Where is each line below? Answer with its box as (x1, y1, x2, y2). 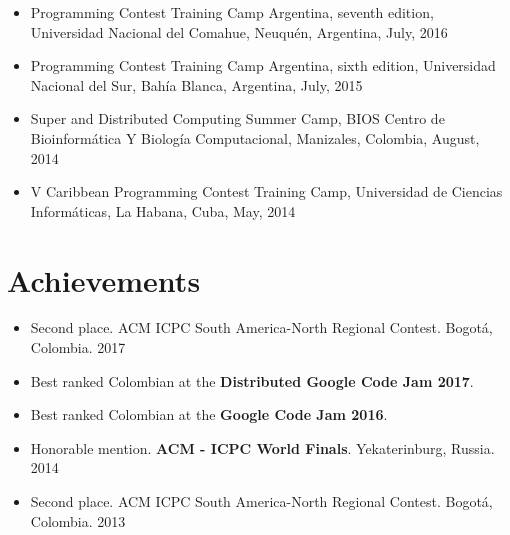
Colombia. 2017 (30, 337, 126, 358)
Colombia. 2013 (30, 510, 126, 531)
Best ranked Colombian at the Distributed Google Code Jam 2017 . (30, 370, 474, 391)
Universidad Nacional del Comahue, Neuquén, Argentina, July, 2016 (30, 21, 448, 42)
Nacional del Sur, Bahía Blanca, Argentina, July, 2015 (30, 74, 363, 95)
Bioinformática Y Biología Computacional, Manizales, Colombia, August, (30, 127, 480, 148)
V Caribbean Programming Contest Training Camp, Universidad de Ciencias (30, 181, 503, 202)
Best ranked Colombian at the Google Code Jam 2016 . (30, 404, 388, 425)
